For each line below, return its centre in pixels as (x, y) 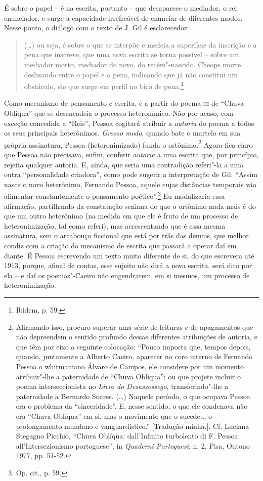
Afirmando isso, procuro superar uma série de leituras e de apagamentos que (135, 326)
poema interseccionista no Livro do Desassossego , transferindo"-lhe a (122, 386)
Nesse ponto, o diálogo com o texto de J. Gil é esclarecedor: (97, 28)
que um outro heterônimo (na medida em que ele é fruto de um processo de (121, 216)
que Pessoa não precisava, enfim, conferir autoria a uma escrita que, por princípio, (131, 155)
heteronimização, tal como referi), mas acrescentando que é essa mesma (115, 225)
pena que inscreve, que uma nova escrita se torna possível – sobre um (131, 54)
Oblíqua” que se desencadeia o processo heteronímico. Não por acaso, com (119, 113)
